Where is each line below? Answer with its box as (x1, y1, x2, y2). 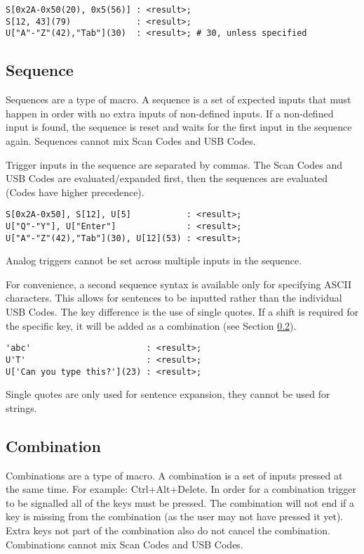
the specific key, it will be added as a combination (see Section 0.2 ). (6, 318, 297, 333)
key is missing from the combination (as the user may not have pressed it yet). (6, 509, 344, 524)
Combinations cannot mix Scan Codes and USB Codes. (6, 536, 243, 551)
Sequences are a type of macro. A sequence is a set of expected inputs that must (6, 92, 351, 107)
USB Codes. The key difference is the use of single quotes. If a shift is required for (6, 304, 359, 319)
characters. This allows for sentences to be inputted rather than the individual (6, 290, 342, 305)
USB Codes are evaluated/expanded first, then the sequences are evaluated (6, 171, 328, 186)
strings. (6, 400, 37, 415)
